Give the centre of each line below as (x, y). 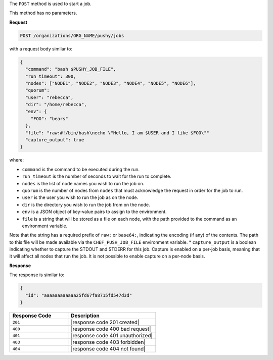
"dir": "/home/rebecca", (56, 105)
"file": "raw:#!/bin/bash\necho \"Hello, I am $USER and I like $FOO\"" (118, 133)
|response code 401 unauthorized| (112, 336)
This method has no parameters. (43, 13)
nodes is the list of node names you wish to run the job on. (83, 183)
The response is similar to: (37, 275)
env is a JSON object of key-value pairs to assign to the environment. (94, 212)
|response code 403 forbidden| (108, 342)
